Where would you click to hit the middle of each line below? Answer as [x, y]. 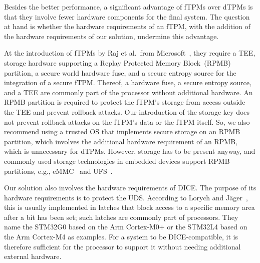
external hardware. [33, 256]
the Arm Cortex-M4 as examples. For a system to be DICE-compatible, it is [121, 237]
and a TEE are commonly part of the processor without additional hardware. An [128, 92]
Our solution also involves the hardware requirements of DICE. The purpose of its [130, 188]
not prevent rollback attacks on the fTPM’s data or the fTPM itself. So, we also [127, 121]
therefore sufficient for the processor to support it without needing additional [122, 246]
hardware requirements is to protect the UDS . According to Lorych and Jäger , [126, 197]
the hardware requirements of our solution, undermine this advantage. [111, 36]
